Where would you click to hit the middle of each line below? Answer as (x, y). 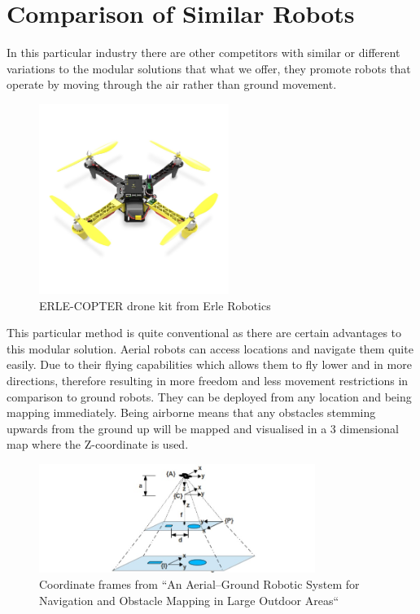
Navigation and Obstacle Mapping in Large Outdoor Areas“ (189, 600)
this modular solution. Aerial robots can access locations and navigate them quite (210, 348)
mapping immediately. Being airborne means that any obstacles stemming (191, 412)
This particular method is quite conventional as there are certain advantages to (204, 333)
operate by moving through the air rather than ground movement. (172, 84)
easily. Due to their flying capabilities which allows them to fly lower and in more (209, 364)
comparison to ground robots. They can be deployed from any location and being (209, 396)
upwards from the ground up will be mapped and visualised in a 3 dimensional (203, 428)
